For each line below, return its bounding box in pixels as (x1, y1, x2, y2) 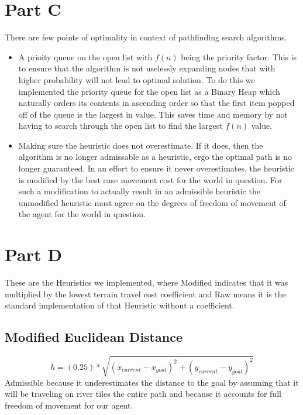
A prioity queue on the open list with (18, 50, 153, 63)
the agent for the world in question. (18, 208, 146, 220)
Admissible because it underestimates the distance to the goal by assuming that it (5, 376, 299, 388)
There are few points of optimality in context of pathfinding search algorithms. (5, 31, 287, 43)
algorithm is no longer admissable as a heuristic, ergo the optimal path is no (18, 150, 292, 163)
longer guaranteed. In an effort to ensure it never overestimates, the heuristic (18, 162, 294, 174)
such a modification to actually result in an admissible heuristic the (18, 185, 260, 197)
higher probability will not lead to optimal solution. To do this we (18, 73, 255, 85)
